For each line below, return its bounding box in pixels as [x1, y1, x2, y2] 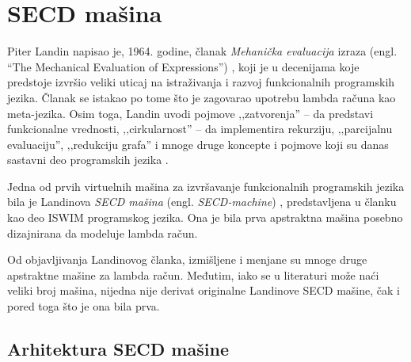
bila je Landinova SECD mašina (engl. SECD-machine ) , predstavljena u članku [7, 193, 397, 210]
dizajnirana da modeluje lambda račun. [7, 224, 198, 241]
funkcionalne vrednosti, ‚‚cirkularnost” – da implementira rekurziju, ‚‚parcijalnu [7, 120, 393, 137]
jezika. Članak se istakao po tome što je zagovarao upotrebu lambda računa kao [7, 89, 396, 105]
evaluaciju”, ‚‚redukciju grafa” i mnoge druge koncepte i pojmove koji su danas [7, 135, 389, 152]
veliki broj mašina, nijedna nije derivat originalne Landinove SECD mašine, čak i [7, 282, 400, 299]
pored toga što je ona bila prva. [7, 298, 160, 314]
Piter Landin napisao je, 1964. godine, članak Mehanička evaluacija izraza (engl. [7, 43, 398, 59]
